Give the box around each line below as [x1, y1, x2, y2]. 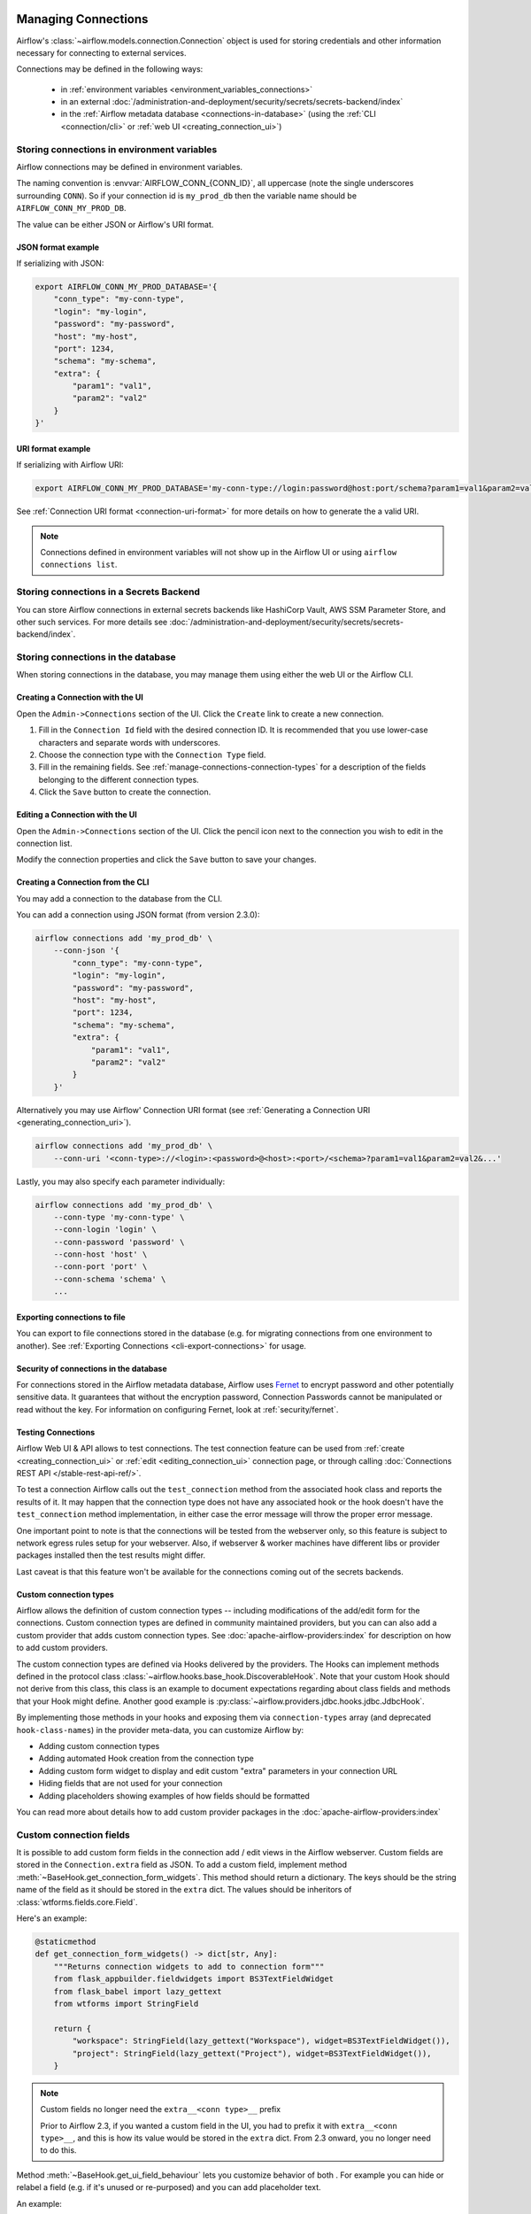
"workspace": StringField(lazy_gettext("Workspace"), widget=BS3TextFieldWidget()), [72, 2036, 450, 2046]
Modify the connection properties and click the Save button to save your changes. [16, 855, 318, 865]
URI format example [16, 443, 91, 453]
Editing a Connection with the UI [16, 809, 137, 820]
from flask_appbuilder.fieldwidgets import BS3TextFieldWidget [53, 1974, 335, 1984]
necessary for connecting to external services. [16, 47, 187, 58]
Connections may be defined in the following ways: [16, 64, 204, 74]
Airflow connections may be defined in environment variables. [16, 162, 243, 172]
